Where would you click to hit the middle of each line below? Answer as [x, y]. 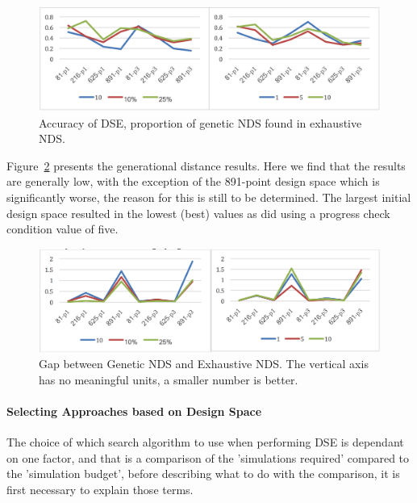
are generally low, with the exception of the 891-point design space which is [193, 181]
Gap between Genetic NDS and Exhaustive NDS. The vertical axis [204, 364]
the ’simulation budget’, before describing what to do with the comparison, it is [203, 474]
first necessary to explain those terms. [100, 489]
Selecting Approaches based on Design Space [134, 411]
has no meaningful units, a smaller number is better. [169, 379]
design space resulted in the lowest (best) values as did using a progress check [198, 213]
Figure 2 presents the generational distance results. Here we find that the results [206, 165]
